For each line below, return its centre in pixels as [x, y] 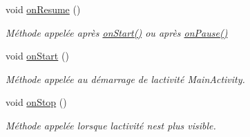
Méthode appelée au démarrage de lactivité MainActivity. [125, 79]
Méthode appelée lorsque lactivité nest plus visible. [111, 125]
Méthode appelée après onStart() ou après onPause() [117, 32]
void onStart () [37, 56]
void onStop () [36, 102]
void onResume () [43, 9]
